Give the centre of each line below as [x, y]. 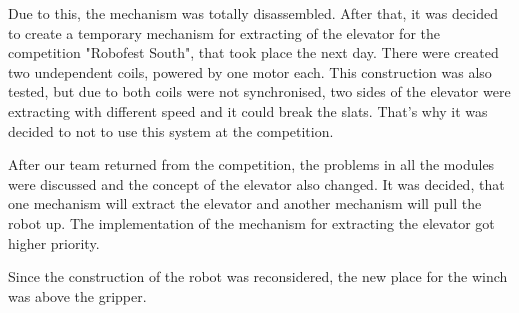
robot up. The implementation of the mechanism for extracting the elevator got [251, 222]
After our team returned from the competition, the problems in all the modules [251, 164]
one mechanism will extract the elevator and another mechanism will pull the [245, 203]
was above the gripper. [77, 295]
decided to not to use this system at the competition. [171, 130]
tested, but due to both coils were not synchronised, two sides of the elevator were [259, 91]
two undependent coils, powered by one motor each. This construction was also [250, 71]
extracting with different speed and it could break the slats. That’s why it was [248, 110]
